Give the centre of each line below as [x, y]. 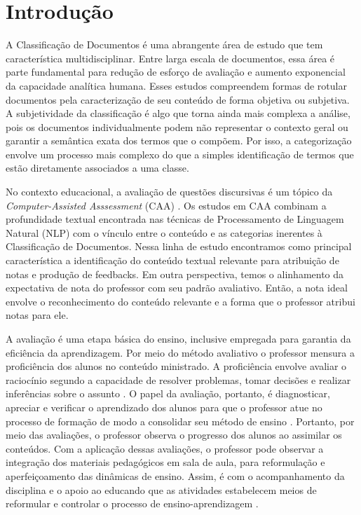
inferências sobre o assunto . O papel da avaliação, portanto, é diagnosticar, [168, 393]
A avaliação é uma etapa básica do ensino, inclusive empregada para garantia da [178, 338]
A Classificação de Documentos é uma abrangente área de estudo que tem [164, 44]
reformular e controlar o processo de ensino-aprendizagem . [132, 503]
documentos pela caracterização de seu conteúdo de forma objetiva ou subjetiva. [178, 99]
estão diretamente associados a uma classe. [97, 168]
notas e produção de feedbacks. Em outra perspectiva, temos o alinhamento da [175, 274]
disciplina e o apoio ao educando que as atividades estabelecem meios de [161, 489]
